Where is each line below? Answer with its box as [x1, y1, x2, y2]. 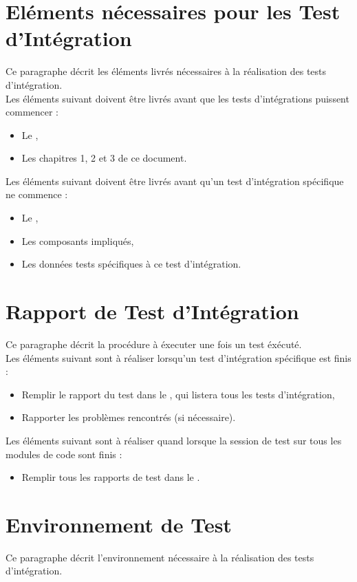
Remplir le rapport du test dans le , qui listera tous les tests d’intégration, [21, 387, 335, 401]
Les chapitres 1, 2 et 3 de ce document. [21, 151, 187, 165]
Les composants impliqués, [21, 233, 134, 248]
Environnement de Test [6, 510, 232, 538]
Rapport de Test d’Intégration [6, 297, 299, 325]
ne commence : [6, 187, 68, 202]
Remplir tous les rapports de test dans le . [21, 470, 200, 484]
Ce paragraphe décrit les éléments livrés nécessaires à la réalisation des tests [6, 64, 327, 78]
